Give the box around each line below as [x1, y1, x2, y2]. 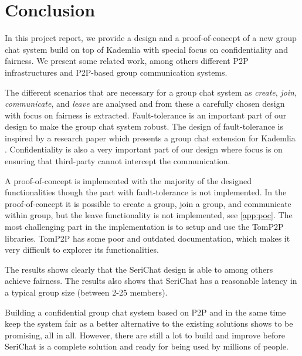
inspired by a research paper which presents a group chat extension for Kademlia [5, 131, 296, 144]
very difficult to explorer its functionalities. [5, 243, 159, 256]
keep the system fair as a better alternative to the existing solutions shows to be [5, 317, 293, 330]
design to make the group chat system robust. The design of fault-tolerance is [5, 120, 283, 133]
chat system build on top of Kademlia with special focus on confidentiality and [5, 43, 288, 55]
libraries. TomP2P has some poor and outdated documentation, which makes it [5, 232, 290, 244]
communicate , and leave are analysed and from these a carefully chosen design [5, 97, 285, 110]
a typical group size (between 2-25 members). [5, 286, 168, 298]
